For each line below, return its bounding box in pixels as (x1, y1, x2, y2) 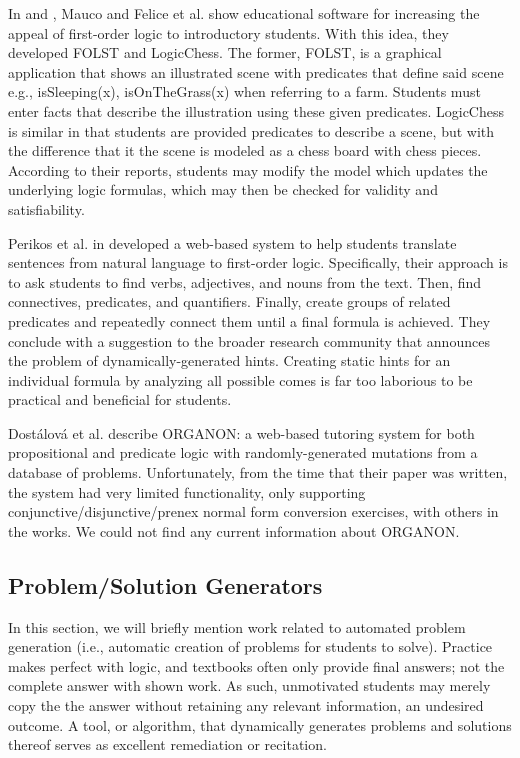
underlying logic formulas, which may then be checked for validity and (8, 179, 438, 200)
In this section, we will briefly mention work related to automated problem (8, 616, 466, 637)
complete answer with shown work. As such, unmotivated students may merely (8, 675, 491, 696)
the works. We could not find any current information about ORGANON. (8, 520, 460, 541)
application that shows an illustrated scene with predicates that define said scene (8, 61, 504, 82)
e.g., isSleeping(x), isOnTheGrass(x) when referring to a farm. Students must (8, 81, 481, 102)
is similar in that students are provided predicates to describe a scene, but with (8, 120, 495, 141)
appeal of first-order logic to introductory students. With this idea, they (8, 22, 449, 43)
